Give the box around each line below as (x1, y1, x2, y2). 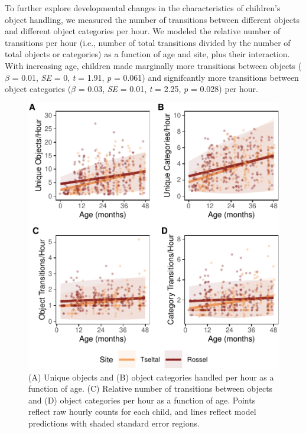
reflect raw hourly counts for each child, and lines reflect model (28, 405, 256, 418)
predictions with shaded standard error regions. (28, 417, 200, 429)
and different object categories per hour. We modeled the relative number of (5, 25, 281, 37)
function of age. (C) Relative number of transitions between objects (28, 382, 273, 395)
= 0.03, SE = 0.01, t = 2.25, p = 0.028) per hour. (78, 83, 258, 95)
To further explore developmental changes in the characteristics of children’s (5, 2, 281, 14)
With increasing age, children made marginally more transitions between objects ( (5, 59, 302, 71)
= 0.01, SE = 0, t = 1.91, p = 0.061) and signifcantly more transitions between (12, 71, 299, 83)
